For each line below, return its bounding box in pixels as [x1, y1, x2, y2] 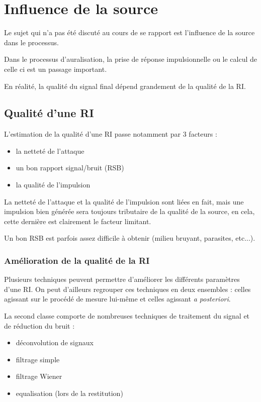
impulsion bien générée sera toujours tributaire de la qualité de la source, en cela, [4, 206, 255, 217]
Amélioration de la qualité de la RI [4, 254, 150, 266]
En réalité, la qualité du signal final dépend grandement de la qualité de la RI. [4, 80, 246, 91]
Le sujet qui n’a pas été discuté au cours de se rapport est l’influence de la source [4, 27, 255, 38]
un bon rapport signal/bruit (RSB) [16, 162, 124, 173]
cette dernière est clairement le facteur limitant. [4, 216, 151, 226]
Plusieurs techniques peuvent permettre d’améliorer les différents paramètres [4, 274, 240, 284]
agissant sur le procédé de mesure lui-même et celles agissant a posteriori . [4, 293, 231, 304]
